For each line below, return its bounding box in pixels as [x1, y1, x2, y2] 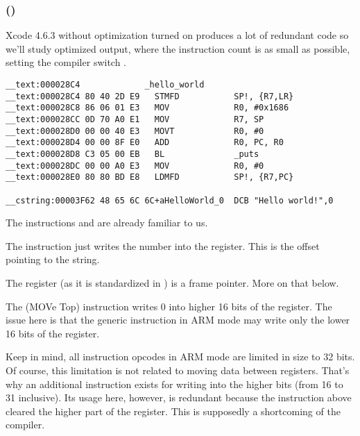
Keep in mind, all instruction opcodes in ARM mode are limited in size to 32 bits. [6, 349, 355, 364]
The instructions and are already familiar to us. [6, 215, 208, 230]
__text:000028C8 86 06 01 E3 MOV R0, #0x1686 [6, 103, 289, 113]
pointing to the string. [6, 252, 100, 267]
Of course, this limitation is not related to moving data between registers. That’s [6, 362, 350, 377]
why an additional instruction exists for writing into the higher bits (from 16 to [6, 376, 343, 391]
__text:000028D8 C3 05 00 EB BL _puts [6, 149, 259, 159]
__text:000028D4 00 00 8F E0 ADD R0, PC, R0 [6, 137, 284, 148]
